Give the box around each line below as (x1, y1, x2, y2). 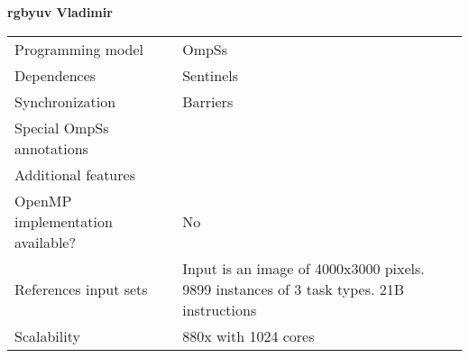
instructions (182, 298, 257, 320)
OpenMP (14, 189, 72, 211)
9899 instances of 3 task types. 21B (182, 278, 405, 299)
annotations (14, 137, 88, 159)
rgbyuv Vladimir (7, 3, 113, 22)
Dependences (14, 64, 97, 86)
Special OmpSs (14, 116, 109, 138)
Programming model (14, 38, 143, 60)
